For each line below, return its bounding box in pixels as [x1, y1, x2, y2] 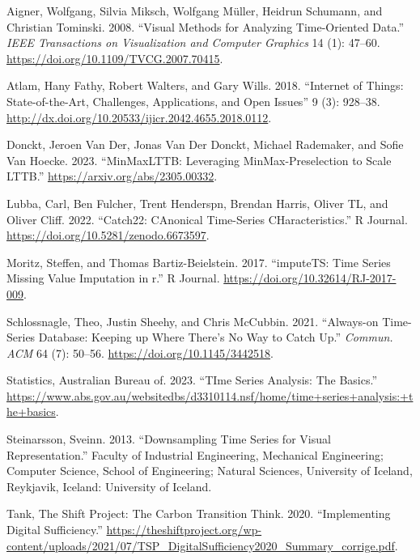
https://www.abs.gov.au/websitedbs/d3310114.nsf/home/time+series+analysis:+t [6, 387, 414, 404]
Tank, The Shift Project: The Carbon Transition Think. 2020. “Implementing [6, 505, 391, 522]
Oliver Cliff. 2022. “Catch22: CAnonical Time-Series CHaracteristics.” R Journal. [6, 210, 408, 227]
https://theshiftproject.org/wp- [106, 521, 262, 538]
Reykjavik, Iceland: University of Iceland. [6, 477, 212, 494]
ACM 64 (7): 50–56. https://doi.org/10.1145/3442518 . [6, 344, 274, 361]
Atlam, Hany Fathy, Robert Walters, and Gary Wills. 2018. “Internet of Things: [6, 77, 404, 94]
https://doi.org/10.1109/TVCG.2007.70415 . [6, 49, 223, 66]
